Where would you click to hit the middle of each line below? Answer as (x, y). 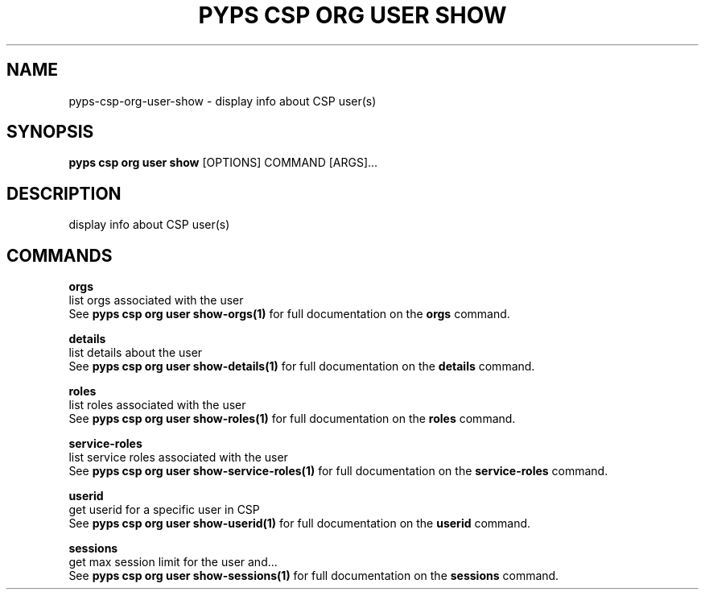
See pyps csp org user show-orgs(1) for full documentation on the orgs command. (289, 314)
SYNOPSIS (50, 132)
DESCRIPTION (64, 193)
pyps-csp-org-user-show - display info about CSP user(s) (223, 101)
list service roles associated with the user (178, 457)
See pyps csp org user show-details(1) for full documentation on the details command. (302, 366)
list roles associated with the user (157, 405)
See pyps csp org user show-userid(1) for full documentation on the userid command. (300, 524)
